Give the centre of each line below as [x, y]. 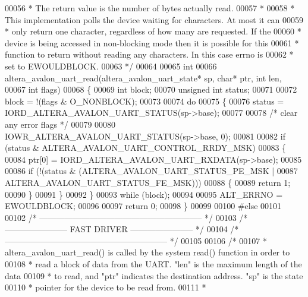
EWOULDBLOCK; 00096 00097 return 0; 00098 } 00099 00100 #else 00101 [143, 206]
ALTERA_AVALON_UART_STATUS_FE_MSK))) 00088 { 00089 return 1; [148, 182]
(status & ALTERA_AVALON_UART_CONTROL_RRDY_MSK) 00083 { [146, 148]
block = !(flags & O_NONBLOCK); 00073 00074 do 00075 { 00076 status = [144, 101]
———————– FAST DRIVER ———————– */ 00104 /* [122, 229]
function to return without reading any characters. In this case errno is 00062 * [149, 54]
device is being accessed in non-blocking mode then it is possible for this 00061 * [152, 42]
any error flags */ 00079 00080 [60, 124]
